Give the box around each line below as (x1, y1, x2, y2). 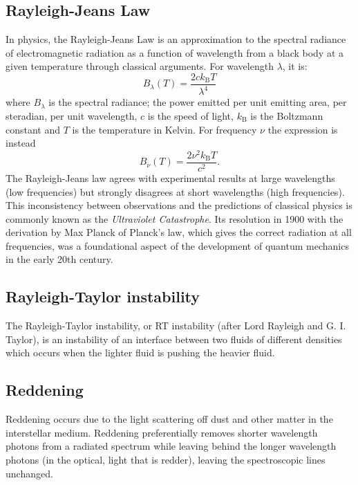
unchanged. (6, 466, 53, 480)
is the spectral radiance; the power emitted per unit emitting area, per (48, 95, 347, 109)
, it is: (282, 59, 308, 73)
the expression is (267, 122, 338, 136)
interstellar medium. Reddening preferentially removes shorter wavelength (6, 425, 318, 439)
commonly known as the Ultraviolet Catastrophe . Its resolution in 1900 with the (6, 211, 343, 226)
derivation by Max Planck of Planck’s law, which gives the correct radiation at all (6, 225, 352, 239)
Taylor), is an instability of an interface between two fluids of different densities (6, 331, 342, 346)
